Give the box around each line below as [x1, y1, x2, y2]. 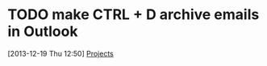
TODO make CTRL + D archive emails [7, 6, 260, 24]
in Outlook [7, 22, 78, 41]
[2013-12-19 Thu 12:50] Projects [7, 49, 114, 58]
